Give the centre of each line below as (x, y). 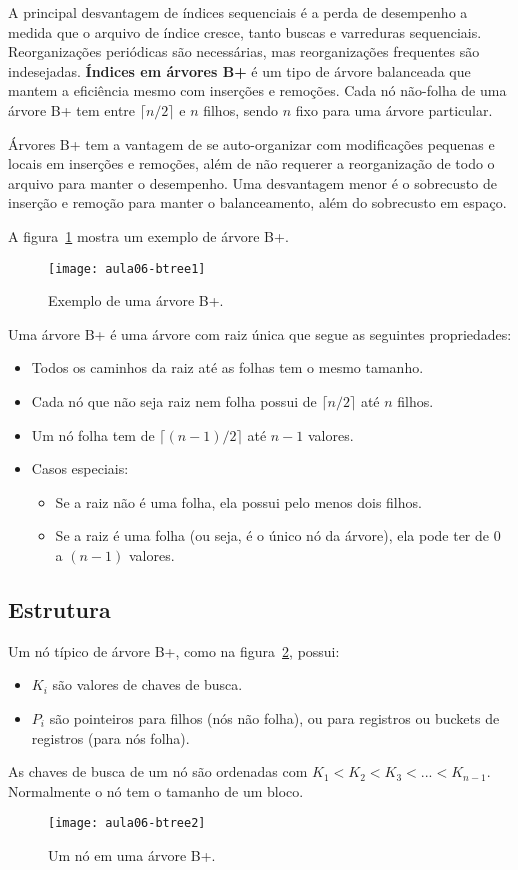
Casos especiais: (80, 468)
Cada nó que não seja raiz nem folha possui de (174, 400)
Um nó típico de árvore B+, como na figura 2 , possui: (174, 650)
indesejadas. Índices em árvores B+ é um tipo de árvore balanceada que (239, 70)
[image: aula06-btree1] (127, 268)
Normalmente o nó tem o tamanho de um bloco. (156, 790)
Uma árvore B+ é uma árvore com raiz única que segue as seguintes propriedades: (260, 333)
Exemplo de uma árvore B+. (136, 300)
